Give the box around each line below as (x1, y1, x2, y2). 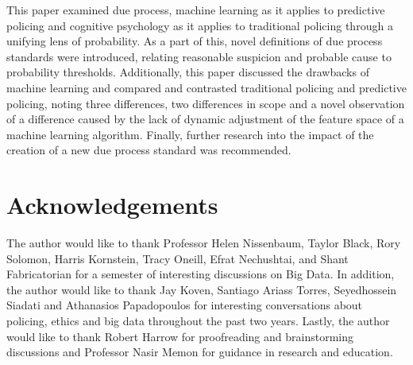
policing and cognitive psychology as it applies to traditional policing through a (6, 17, 393, 33)
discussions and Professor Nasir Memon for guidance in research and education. (6, 344, 393, 360)
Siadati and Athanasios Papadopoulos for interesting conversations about (6, 297, 363, 313)
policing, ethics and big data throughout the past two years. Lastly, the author (6, 313, 390, 329)
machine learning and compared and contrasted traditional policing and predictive (6, 79, 407, 95)
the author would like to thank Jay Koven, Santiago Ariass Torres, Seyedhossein (6, 281, 397, 297)
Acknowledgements (6, 188, 218, 221)
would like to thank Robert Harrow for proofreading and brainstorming (6, 328, 353, 344)
